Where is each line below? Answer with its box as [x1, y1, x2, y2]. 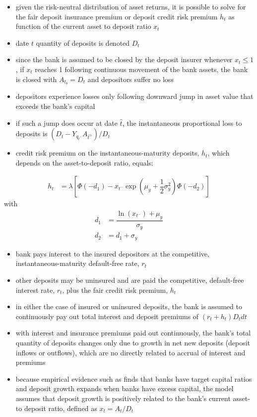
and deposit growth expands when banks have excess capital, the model [15, 383, 234, 394]
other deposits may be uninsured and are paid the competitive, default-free [15, 275, 244, 285]
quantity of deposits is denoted [36, 37, 130, 48]
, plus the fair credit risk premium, [62, 284, 168, 295]
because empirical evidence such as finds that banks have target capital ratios [15, 373, 252, 384]
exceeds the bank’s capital [15, 101, 95, 111]
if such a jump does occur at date [15, 117, 118, 128]
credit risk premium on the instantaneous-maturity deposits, [15, 148, 199, 158]
